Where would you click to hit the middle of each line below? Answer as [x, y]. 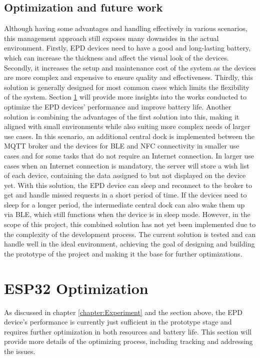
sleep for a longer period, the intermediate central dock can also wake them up [124, 204]
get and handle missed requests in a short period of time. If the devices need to [125, 195]
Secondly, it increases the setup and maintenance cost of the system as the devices [130, 67]
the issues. [20, 351]
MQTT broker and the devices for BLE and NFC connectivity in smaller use [122, 146]
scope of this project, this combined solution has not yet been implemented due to [130, 224]
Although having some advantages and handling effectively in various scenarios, [126, 28]
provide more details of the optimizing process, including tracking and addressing [128, 341]
